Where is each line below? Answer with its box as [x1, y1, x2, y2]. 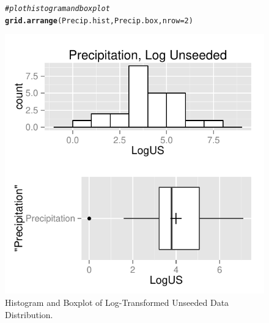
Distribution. [5, 308, 53, 321]
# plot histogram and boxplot [5, 4, 110, 13]
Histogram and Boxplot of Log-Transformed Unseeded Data [5, 295, 229, 308]
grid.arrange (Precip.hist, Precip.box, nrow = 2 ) [5, 16, 193, 25]
